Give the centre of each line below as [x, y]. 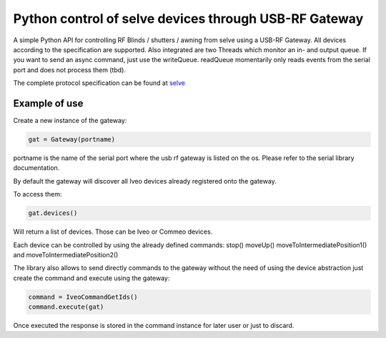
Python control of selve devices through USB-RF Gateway [188, 19]
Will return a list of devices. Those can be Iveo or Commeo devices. [113, 232]
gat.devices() [53, 213]
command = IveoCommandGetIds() [83, 297]
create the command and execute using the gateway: [91, 278]
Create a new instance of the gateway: [70, 121]
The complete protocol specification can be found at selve [99, 83]
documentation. [36, 168]
